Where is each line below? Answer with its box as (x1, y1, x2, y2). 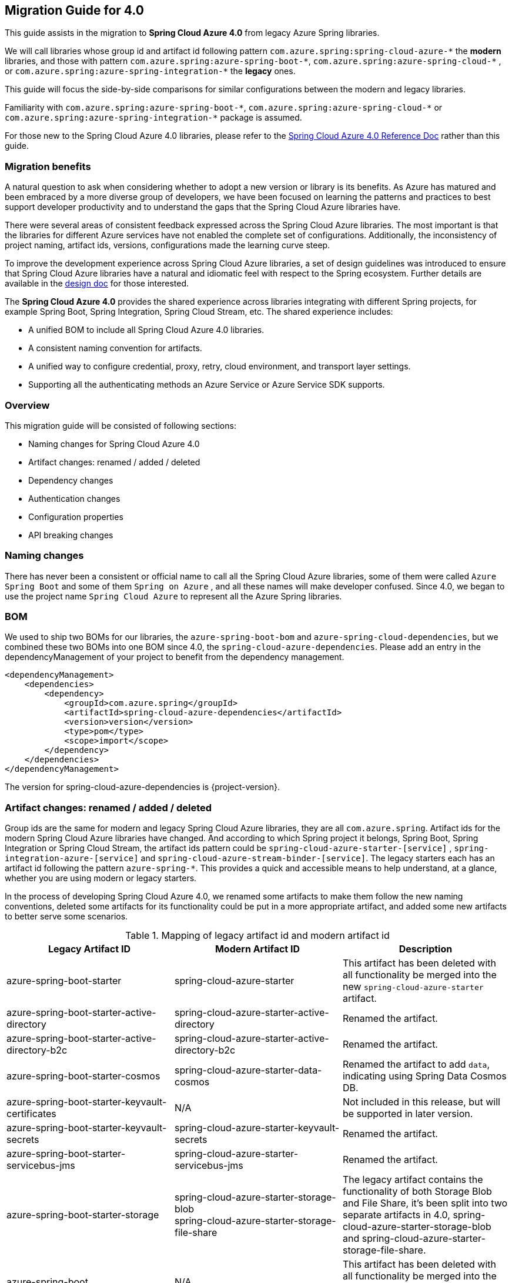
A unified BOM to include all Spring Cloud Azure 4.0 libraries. (28, 325, 265, 335)
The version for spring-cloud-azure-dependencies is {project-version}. (5, 782, 280, 792)
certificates (6, 1108, 56, 1120)
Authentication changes (28, 493, 121, 504)
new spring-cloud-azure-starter (342, 981, 484, 993)
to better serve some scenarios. (5, 911, 128, 922)
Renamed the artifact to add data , (342, 1058, 490, 1071)
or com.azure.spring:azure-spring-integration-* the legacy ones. (5, 66, 296, 76)
